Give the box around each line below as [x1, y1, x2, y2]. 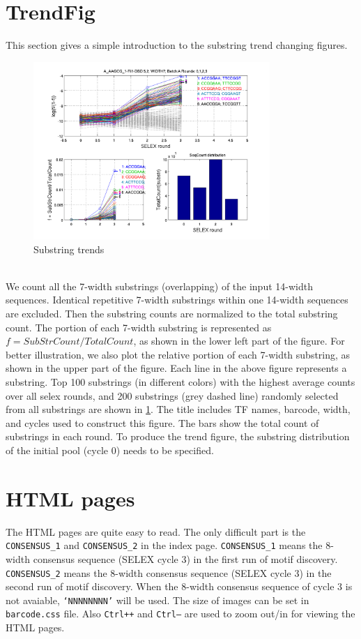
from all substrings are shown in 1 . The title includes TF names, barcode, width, [6, 402, 351, 416]
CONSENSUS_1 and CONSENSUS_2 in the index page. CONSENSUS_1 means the [6, 538, 323, 552]
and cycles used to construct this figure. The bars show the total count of [6, 415, 319, 430]
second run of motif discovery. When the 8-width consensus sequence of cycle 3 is [6, 579, 353, 594]
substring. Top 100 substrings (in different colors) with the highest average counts [6, 375, 355, 389]
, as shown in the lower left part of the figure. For [133, 333, 345, 348]
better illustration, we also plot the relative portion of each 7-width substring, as [6, 347, 351, 361]
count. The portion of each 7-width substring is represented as [6, 319, 272, 334]
